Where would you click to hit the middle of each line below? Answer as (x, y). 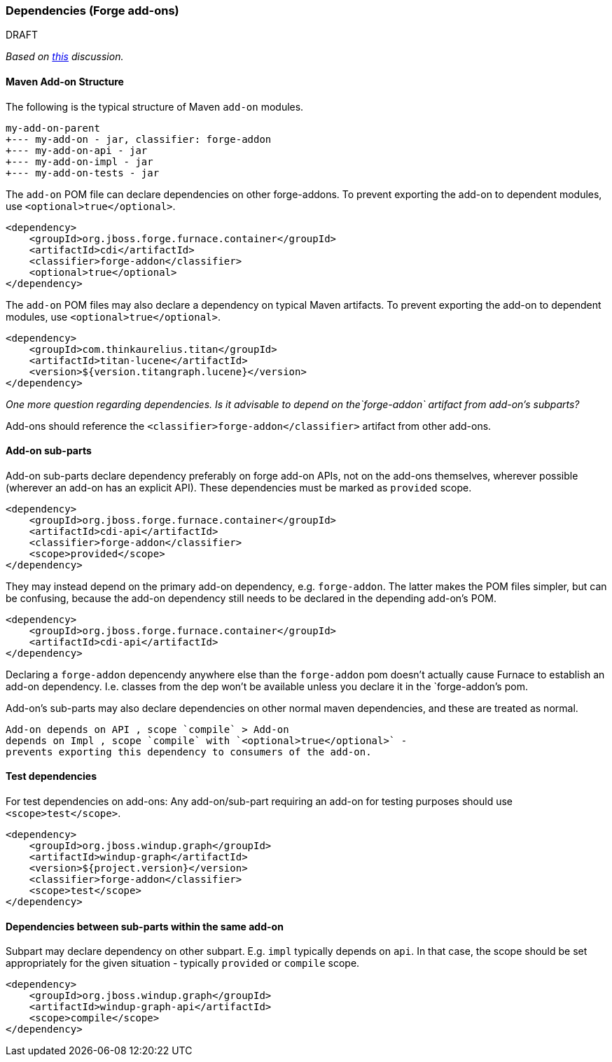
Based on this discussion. (65, 57)
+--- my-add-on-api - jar (77, 150)
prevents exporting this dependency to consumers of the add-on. (189, 752)
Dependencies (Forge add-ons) (92, 11)
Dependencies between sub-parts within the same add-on (145, 926)
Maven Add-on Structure (65, 81)
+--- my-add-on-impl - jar (79, 161)
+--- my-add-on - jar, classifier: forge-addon (139, 139)
